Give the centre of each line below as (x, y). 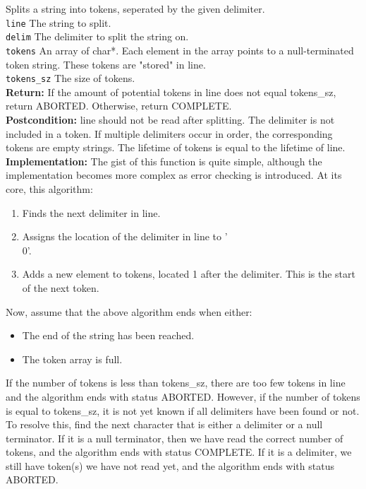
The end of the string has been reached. (108, 335)
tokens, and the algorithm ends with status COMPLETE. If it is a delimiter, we (179, 452)
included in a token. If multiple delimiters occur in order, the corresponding (169, 133)
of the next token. (61, 287)
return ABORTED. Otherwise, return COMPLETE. (119, 106)
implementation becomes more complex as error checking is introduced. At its (174, 175)
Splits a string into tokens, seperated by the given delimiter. (135, 8)
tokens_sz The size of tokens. (71, 78)
